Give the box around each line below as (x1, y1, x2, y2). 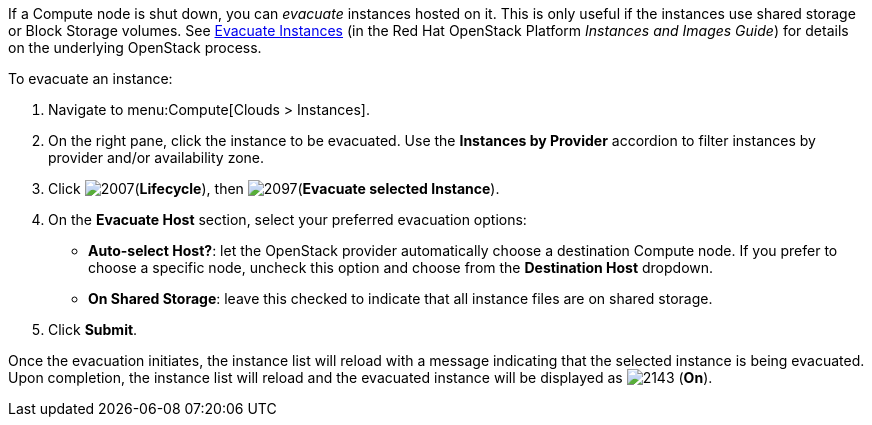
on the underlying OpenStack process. (8, 39, 262, 56)
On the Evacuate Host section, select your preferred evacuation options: (48, 211, 527, 228)
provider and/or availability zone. (48, 149, 265, 166)
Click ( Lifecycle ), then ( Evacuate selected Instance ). (48, 180, 500, 197)
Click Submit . (48, 321, 138, 338)
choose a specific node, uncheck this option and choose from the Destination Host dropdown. (88, 259, 714, 276)
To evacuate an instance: (8, 70, 173, 87)
